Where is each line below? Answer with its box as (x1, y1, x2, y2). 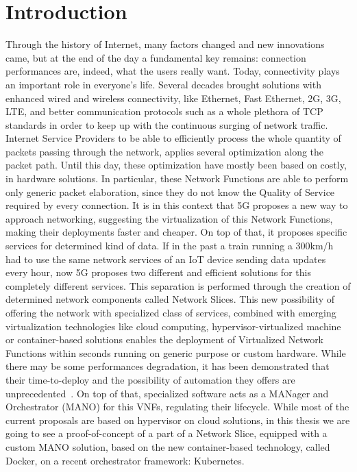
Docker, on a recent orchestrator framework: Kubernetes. (5, 453, 245, 467)
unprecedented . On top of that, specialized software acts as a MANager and (5, 386, 329, 400)
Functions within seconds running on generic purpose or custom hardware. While (5, 345, 346, 360)
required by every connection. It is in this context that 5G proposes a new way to (5, 198, 348, 212)
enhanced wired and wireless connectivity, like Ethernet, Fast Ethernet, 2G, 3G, (5, 90, 341, 105)
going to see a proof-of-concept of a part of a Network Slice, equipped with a (5, 426, 328, 440)
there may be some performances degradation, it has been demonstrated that (5, 359, 330, 373)
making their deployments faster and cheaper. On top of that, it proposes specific (5, 225, 347, 239)
